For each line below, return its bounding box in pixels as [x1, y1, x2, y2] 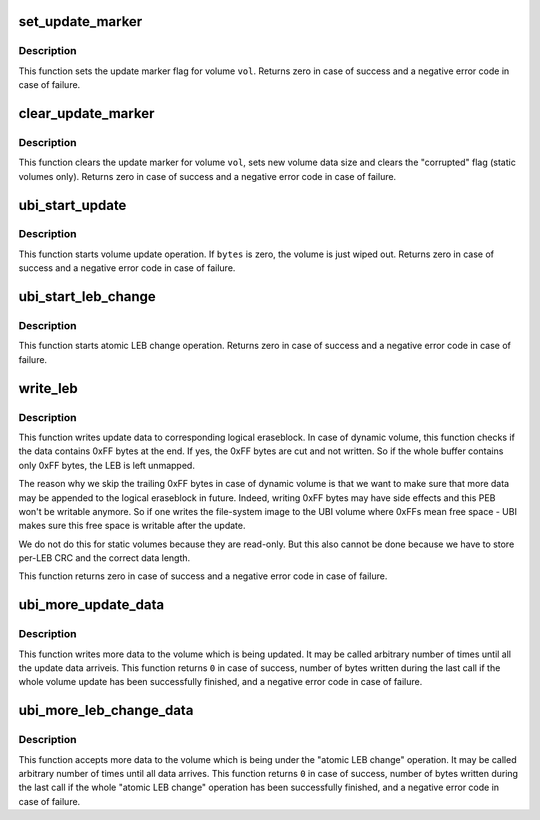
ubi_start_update [18, 196, 127, 214]
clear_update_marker [18, 105, 155, 122]
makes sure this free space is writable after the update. [18, 520, 246, 532]
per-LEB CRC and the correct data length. [18, 552, 191, 564]
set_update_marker [18, 13, 143, 30]
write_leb [18, 380, 79, 397]
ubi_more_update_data [18, 596, 165, 614]
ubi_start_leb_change [18, 288, 157, 305]
